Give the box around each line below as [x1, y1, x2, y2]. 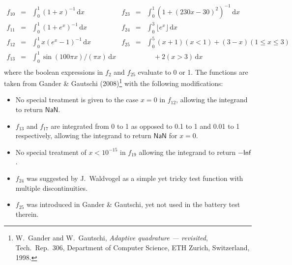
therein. [15, 208, 39, 219]
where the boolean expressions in [4, 66, 103, 77]
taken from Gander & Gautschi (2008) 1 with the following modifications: [4, 77, 223, 88]
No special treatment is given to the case [15, 94, 139, 105]
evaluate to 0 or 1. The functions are [138, 66, 248, 77]
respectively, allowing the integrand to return [15, 130, 151, 141]
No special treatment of [15, 147, 87, 157]
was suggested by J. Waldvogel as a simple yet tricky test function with [26, 173, 243, 183]
